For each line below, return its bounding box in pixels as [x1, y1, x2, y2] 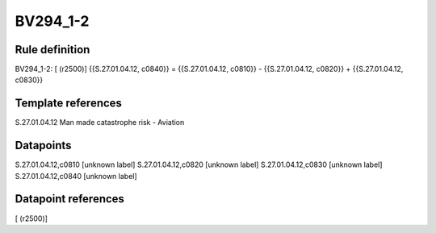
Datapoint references [15, 192, 125, 206]
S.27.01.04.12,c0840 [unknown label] [15, 171, 137, 181]
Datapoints [15, 139, 72, 152]
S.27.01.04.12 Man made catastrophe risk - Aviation [15, 118, 185, 127]
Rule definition [15, 43, 90, 56]
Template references [15, 97, 123, 110]
